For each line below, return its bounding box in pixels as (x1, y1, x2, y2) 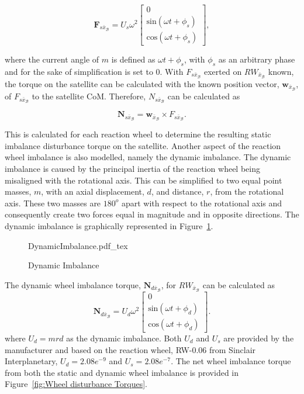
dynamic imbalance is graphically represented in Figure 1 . (5, 220, 213, 232)
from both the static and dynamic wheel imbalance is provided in (5, 366, 239, 378)
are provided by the (223, 331, 294, 344)
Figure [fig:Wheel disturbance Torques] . (5, 378, 147, 390)
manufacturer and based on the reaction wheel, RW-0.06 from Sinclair (5, 343, 256, 355)
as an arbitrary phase (218, 53, 295, 65)
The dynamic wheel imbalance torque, (5, 278, 141, 291)
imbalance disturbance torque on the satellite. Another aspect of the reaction (5, 139, 281, 151)
